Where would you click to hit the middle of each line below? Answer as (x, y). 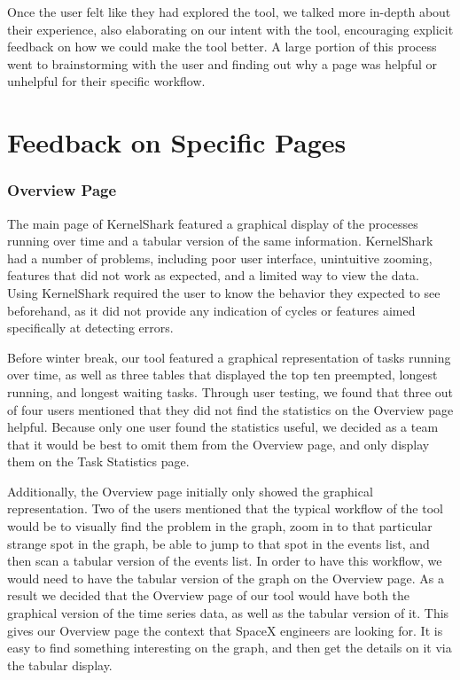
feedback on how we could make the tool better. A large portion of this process (222, 47)
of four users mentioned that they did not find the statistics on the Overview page (230, 409)
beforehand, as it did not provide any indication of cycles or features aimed (211, 310)
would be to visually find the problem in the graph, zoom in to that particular (220, 526)
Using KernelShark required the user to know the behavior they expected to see (224, 292)
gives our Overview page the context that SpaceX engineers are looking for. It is (225, 630)
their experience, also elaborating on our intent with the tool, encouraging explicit (230, 29)
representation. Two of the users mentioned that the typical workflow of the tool (225, 508)
